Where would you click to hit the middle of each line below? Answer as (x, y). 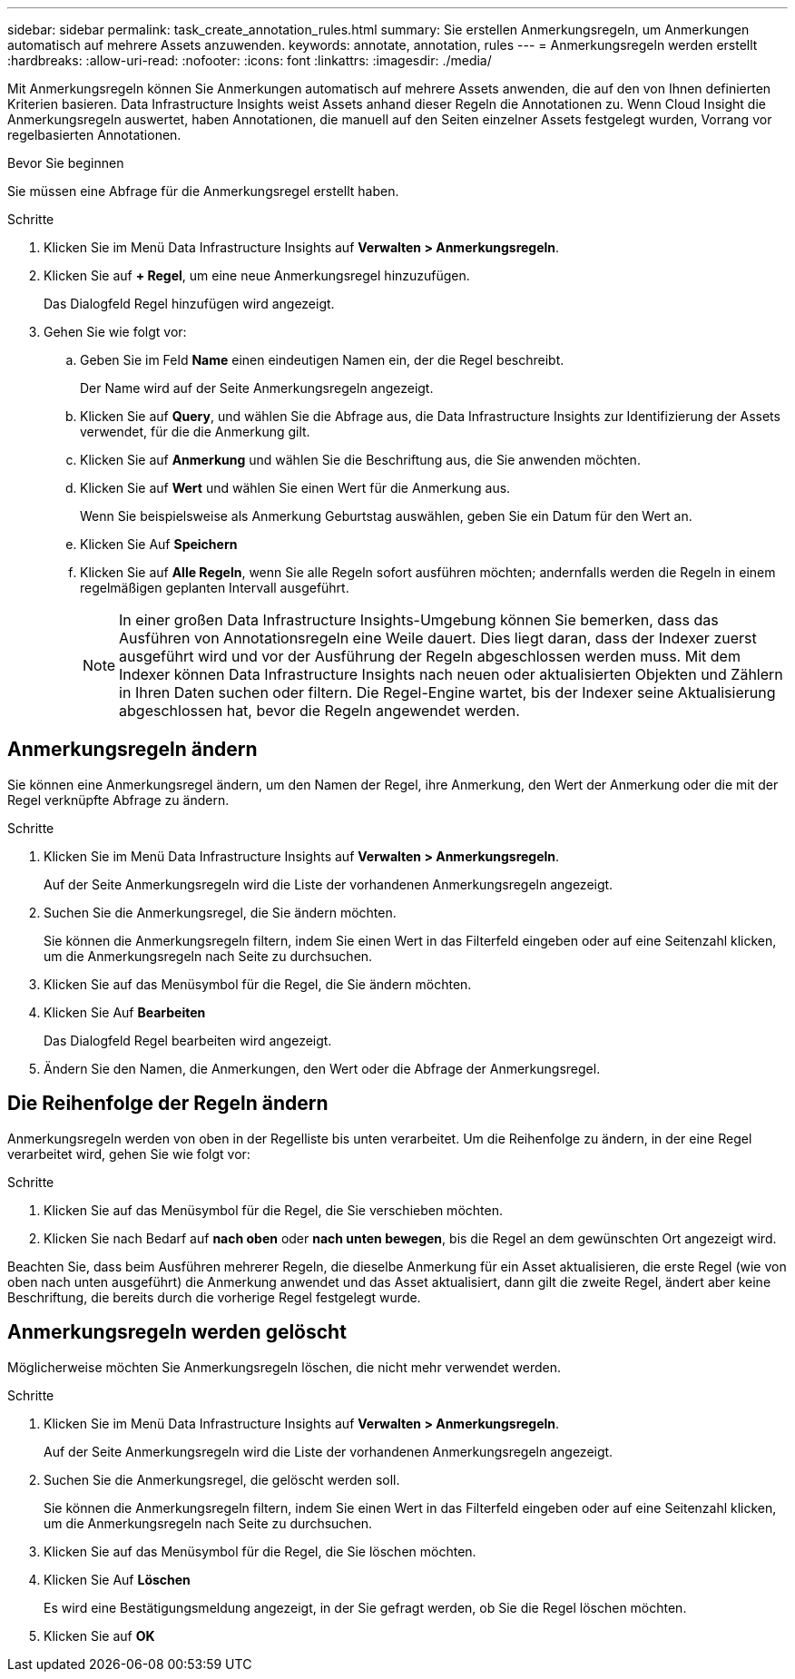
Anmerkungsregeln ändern (132, 750)
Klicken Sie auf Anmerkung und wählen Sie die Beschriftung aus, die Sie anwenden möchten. (360, 460)
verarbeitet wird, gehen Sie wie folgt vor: (129, 1154)
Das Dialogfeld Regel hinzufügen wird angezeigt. (189, 304)
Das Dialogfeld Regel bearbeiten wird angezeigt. (188, 1040)
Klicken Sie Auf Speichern (159, 544)
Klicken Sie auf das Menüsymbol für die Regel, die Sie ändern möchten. (258, 984)
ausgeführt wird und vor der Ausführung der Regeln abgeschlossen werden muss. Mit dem (430, 656)
